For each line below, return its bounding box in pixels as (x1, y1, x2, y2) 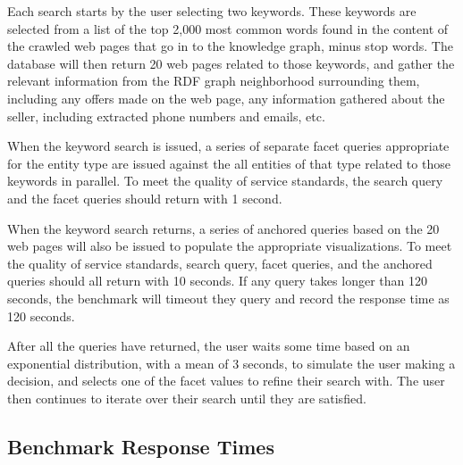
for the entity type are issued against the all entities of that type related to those (7, 154, 450, 172)
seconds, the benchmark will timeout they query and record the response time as (7, 288, 450, 307)
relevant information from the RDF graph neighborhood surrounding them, (7, 71, 420, 90)
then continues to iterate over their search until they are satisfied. (7, 388, 366, 407)
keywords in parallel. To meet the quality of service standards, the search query (7, 171, 443, 190)
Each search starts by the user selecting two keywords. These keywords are (7, 2, 417, 20)
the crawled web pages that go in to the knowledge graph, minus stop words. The (7, 37, 453, 55)
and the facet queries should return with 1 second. (7, 188, 282, 207)
